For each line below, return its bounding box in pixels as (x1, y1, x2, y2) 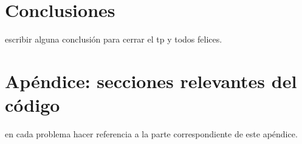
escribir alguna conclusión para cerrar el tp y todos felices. (5, 33, 222, 46)
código (5, 92, 60, 117)
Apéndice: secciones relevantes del (5, 68, 297, 93)
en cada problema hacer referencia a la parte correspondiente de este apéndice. (5, 128, 298, 140)
